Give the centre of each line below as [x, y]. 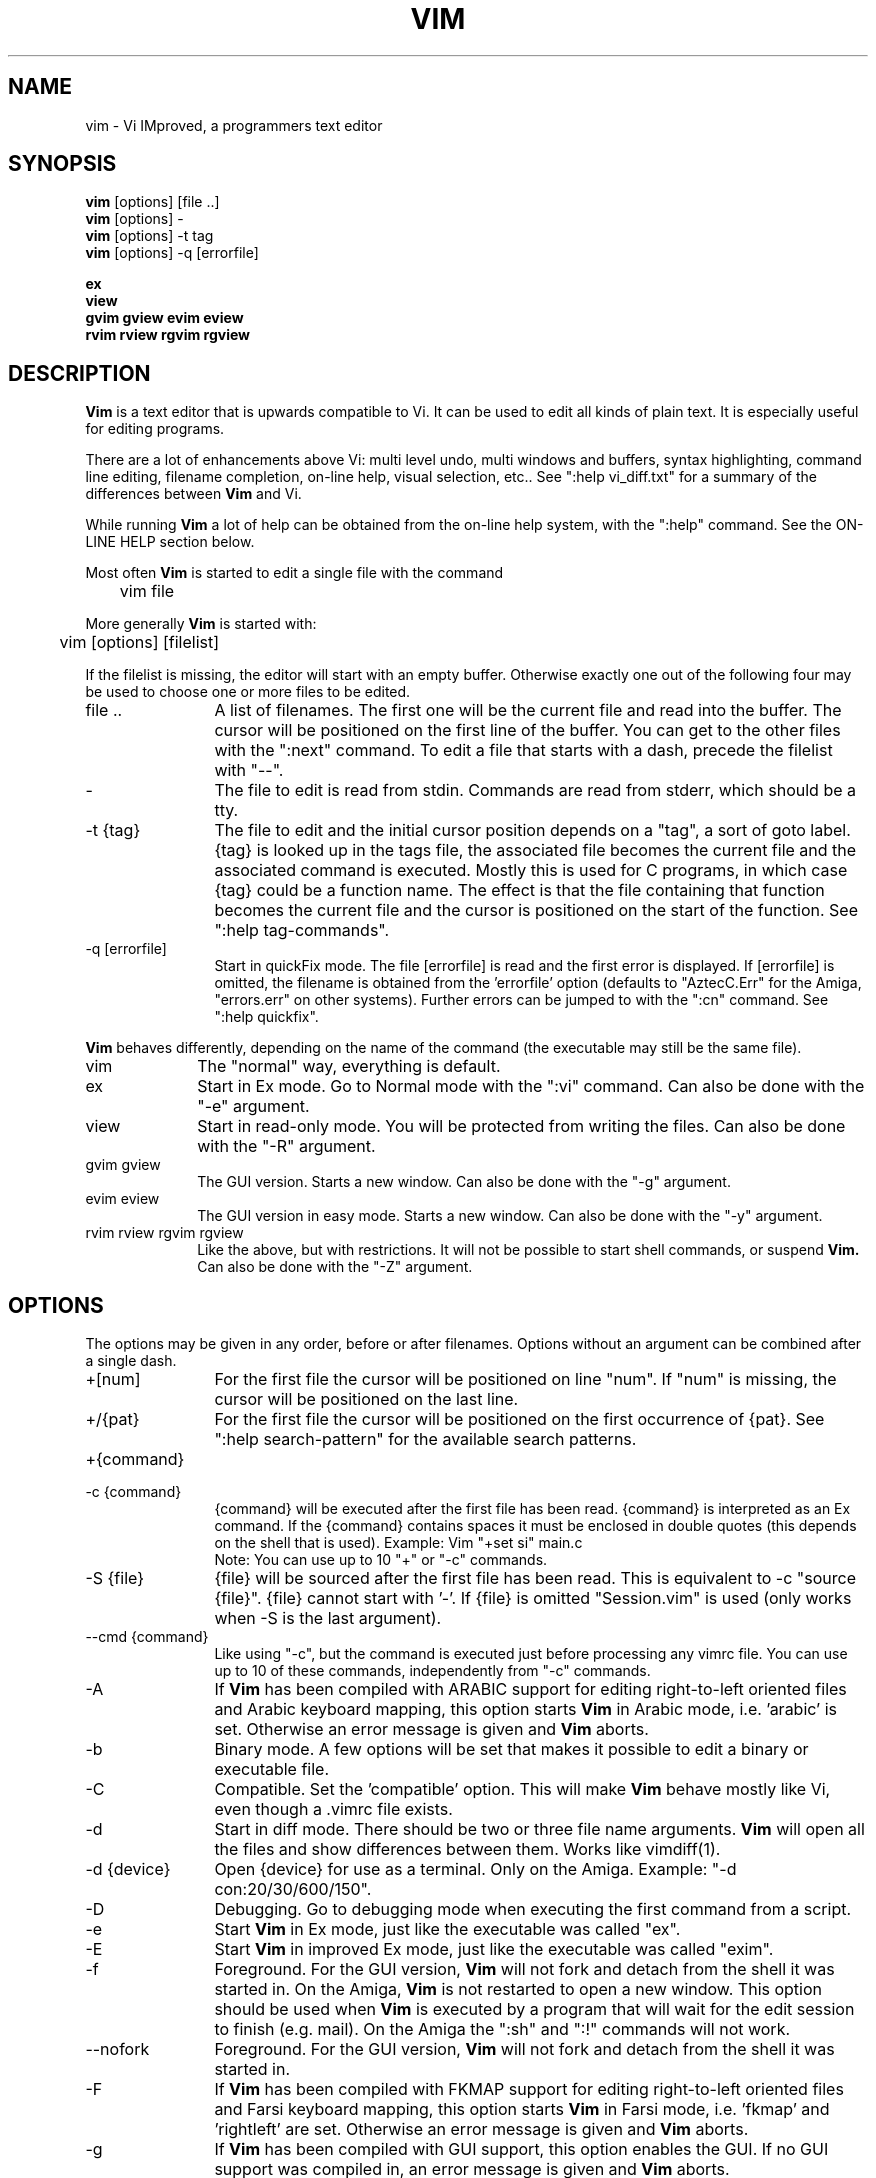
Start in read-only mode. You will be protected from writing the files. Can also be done [521, 1126]
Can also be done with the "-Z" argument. [335, 1267]
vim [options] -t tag [149, 236]
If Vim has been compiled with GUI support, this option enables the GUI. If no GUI [521, 2149]
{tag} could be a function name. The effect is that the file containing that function [519, 890]
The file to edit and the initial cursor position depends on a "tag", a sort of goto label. [532, 830]
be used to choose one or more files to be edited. [248, 692]
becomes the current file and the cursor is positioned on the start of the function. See [536, 910]
